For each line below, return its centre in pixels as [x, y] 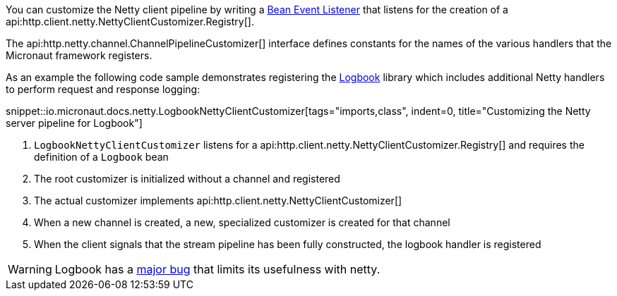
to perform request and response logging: [103, 89]
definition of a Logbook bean [101, 157]
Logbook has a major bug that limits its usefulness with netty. [217, 269]
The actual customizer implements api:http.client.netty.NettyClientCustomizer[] [218, 201]
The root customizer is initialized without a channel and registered [187, 179]
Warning [30, 269]
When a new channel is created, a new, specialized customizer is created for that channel [242, 222]
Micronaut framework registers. [79, 55]
